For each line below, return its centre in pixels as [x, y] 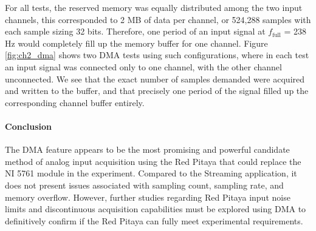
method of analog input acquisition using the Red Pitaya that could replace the [153, 161]
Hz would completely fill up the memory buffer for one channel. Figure [136, 43]
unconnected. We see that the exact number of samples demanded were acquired [155, 79]
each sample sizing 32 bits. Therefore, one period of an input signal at [135, 31]
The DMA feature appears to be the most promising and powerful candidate [147, 149]
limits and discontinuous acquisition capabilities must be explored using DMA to [156, 209]
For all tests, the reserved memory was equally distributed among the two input [154, 7]
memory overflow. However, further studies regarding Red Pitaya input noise [148, 197]
